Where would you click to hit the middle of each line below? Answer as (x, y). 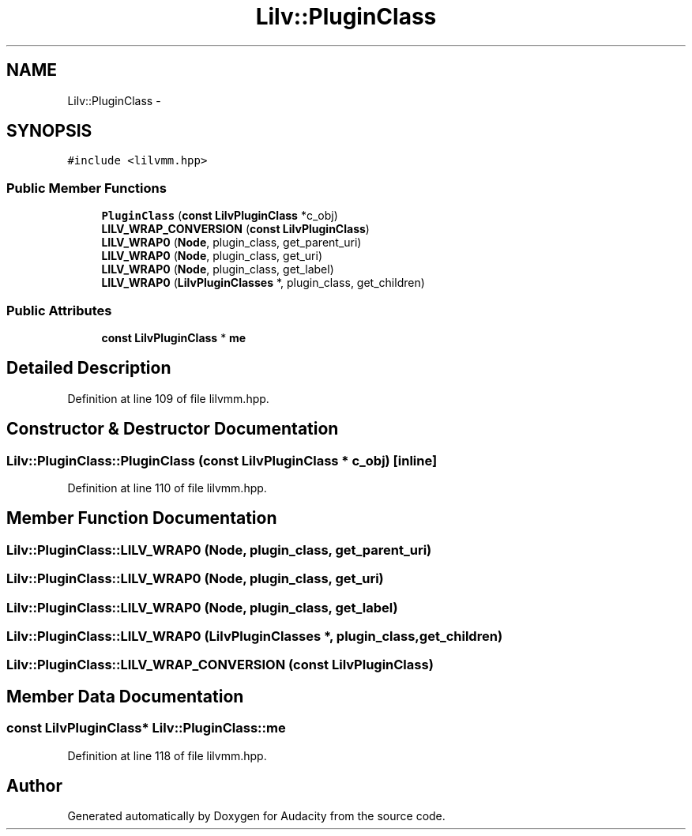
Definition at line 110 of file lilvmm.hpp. (167, 488)
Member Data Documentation (125, 696)
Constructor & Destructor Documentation (173, 429)
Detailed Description (89, 368)
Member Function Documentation (142, 518)
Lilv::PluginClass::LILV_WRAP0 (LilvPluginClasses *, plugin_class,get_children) (255, 636)
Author (34, 785)
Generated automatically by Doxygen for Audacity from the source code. (256, 816)
